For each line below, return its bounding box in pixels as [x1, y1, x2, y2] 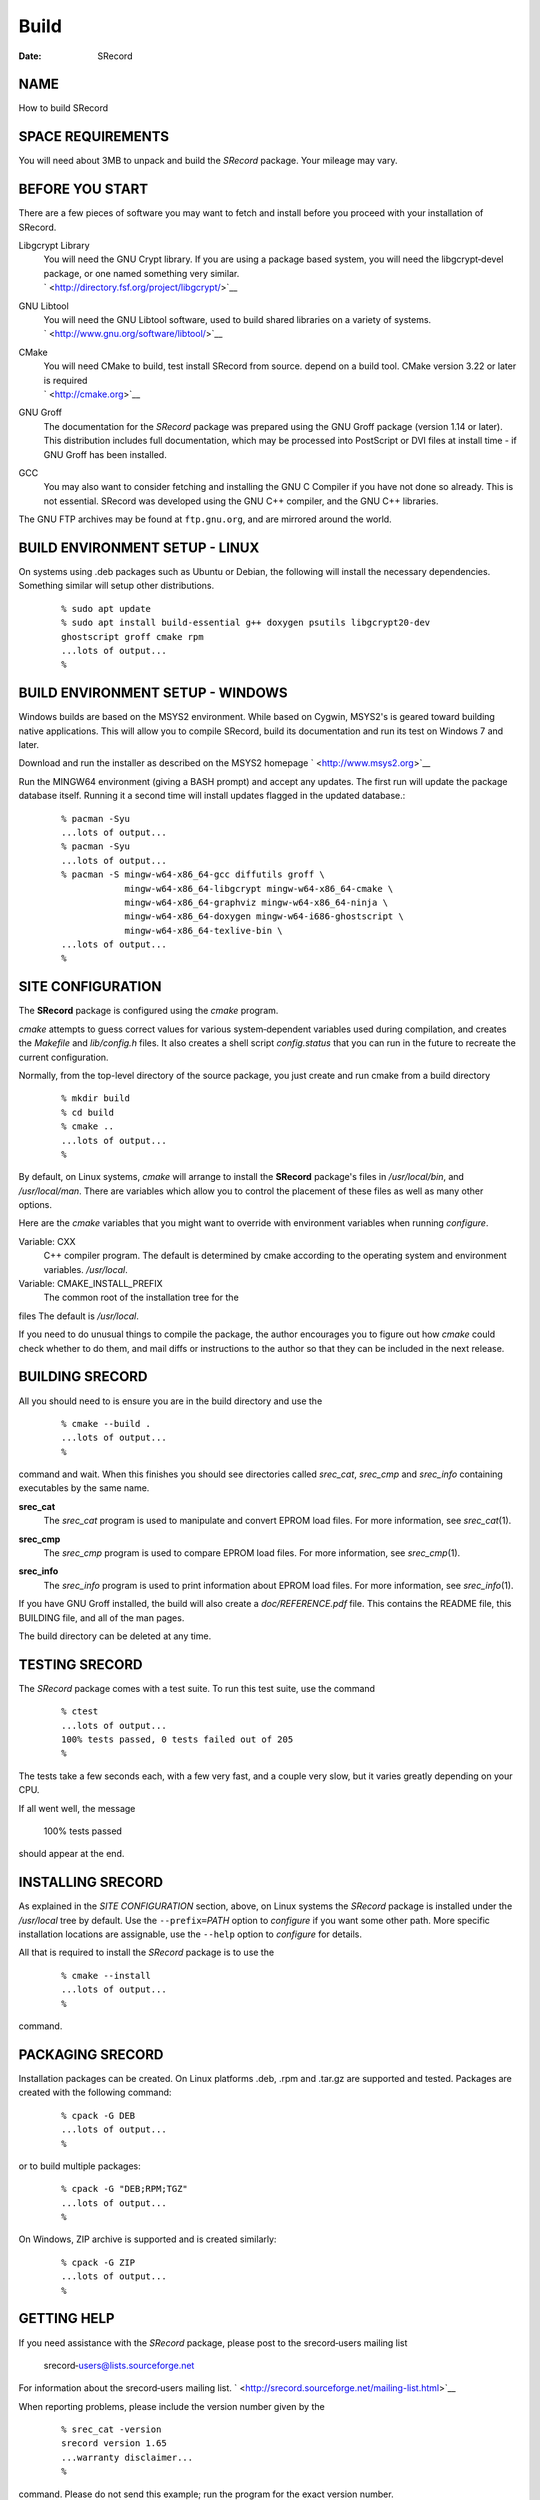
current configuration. [18, 1051, 109, 1063]
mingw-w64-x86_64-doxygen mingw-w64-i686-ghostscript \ [124, 911, 404, 922]
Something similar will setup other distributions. [18, 580, 215, 592]
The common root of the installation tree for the [43, 1291, 239, 1304]
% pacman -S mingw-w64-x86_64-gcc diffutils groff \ [61, 869, 325, 880]
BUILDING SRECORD [18, 1368, 148, 1385]
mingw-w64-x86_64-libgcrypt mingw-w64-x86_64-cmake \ [124, 883, 394, 894]
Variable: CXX [18, 1235, 76, 1247]
